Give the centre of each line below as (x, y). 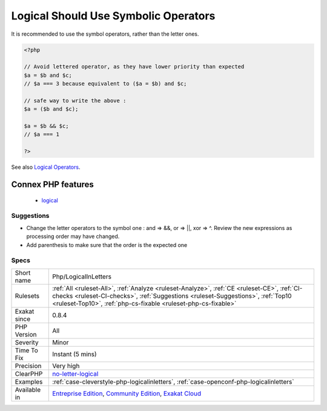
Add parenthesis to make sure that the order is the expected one (107, 245)
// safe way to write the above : (75, 100)
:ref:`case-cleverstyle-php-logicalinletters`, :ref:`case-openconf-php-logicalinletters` (173, 381)
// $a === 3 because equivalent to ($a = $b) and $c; (105, 84)
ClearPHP (29, 373)
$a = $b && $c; (46, 126)
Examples (29, 381)
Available (28, 389)
